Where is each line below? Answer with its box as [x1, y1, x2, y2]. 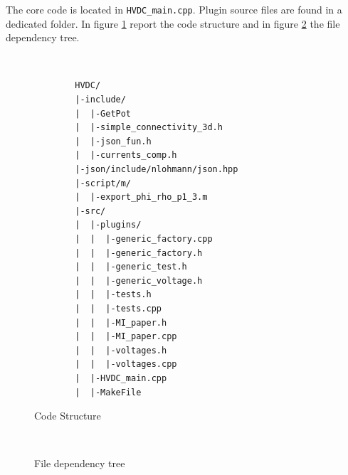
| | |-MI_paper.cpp [75, 331, 177, 342]
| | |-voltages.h [75, 345, 167, 356]
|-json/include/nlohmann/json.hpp [75, 164, 238, 174]
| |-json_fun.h [75, 136, 152, 146]
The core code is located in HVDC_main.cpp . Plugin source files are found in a [6, 2, 342, 16]
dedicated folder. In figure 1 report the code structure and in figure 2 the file [6, 16, 340, 31]
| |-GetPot [75, 108, 132, 119]
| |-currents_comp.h [75, 150, 177, 161]
